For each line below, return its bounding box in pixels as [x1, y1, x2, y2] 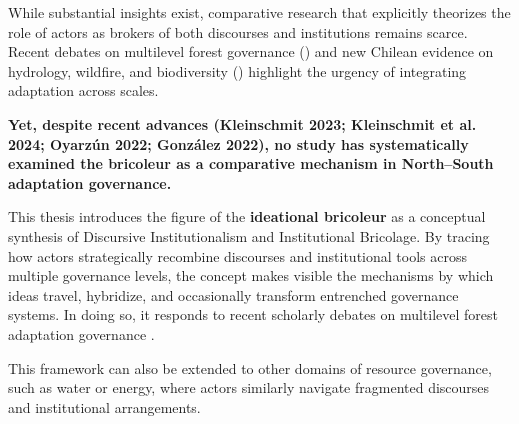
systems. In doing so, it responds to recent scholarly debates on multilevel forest [8, 304, 499, 325]
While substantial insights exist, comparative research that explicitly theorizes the [8, 2, 511, 22]
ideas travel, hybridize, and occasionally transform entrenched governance [8, 284, 459, 305]
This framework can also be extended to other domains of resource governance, [8, 357, 492, 378]
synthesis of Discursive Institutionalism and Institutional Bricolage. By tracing [8, 225, 490, 246]
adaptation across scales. [8, 80, 159, 101]
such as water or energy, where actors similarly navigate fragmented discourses [8, 377, 490, 398]
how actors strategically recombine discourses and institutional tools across [8, 245, 467, 266]
